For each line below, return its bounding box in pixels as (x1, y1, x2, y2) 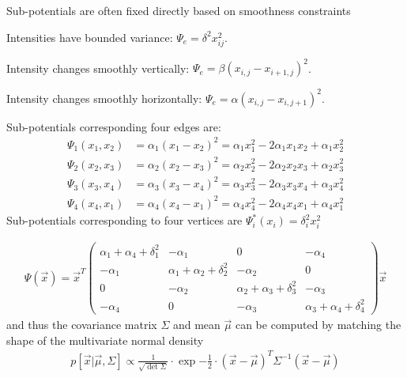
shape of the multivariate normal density (6, 331, 204, 348)
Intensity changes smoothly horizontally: (6, 89, 202, 106)
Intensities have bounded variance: (6, 28, 173, 45)
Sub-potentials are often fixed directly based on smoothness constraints (6, 2, 351, 18)
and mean (172, 316, 220, 333)
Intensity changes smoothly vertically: (6, 59, 190, 76)
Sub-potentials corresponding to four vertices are (6, 212, 243, 229)
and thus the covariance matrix (6, 316, 157, 333)
